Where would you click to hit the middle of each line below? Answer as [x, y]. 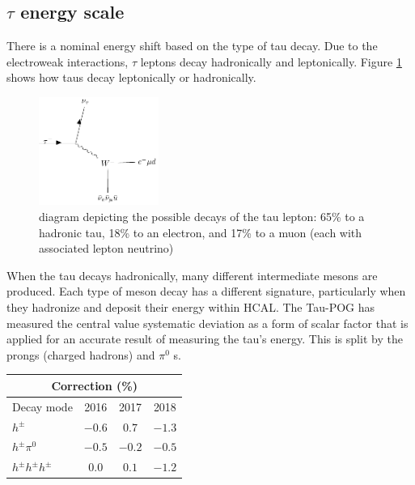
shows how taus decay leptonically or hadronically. [131, 77]
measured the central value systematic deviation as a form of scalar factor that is [207, 323]
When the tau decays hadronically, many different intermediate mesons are [192, 275]
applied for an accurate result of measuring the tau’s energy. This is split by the [205, 339]
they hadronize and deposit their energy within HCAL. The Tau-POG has [191, 306]
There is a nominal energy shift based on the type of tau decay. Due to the [192, 46]
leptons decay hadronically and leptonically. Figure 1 [271, 61]
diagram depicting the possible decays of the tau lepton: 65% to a [202, 216]
